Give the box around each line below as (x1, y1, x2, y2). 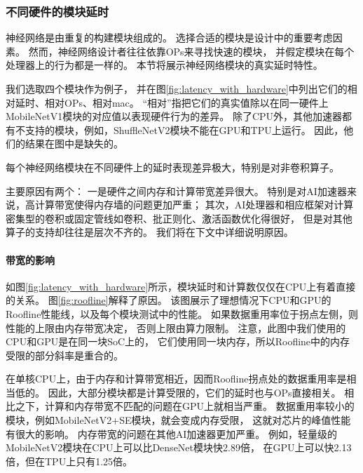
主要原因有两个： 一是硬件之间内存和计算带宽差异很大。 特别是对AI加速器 (6, 183, 347, 198)
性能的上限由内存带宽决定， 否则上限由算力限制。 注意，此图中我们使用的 (6, 320, 346, 335)
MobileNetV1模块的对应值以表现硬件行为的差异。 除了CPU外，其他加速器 (6, 109, 343, 124)
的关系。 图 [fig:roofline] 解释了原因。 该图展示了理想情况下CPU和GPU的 (6, 293, 331, 307)
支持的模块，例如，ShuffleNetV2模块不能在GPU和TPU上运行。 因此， (25, 122, 344, 137)
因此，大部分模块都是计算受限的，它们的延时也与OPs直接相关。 (48, 385, 341, 399)
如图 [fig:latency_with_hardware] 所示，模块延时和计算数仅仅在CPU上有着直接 (6, 279, 356, 293)
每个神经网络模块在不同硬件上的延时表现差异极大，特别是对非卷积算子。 (6, 159, 339, 174)
